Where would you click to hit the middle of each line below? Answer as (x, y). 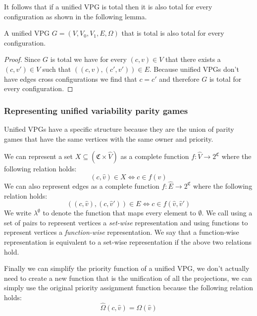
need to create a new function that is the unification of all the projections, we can (128, 278)
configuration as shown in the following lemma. (76, 16)
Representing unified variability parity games (96, 110)
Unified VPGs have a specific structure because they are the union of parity (119, 129)
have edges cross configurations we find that (71, 79)
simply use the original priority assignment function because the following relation (129, 288)
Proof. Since (22, 59)
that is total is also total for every (173, 33)
